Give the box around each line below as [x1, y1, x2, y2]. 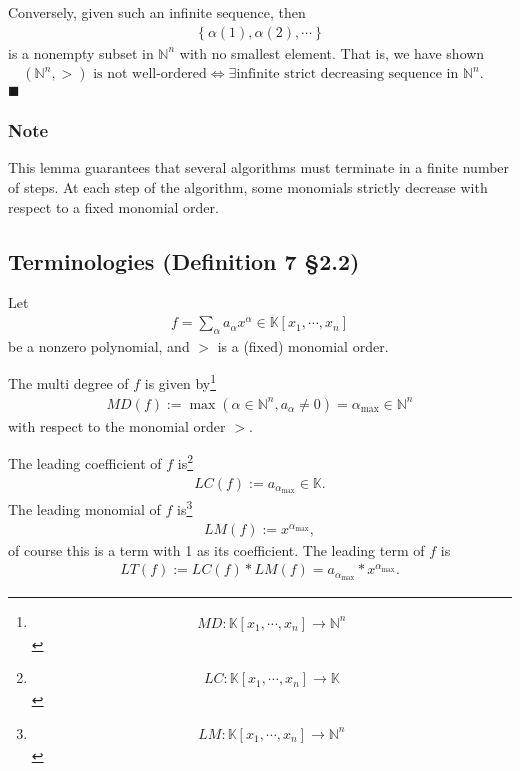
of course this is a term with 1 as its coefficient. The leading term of [8, 539, 425, 560]
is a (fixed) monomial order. [217, 335, 389, 356]
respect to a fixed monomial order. [8, 196, 219, 217]
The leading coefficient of [8, 453, 162, 473]
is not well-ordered [93, 67, 207, 82]
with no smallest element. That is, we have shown [179, 42, 485, 63]
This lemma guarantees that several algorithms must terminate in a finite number [8, 157, 510, 178]
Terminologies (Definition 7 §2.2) [8, 245, 360, 276]
